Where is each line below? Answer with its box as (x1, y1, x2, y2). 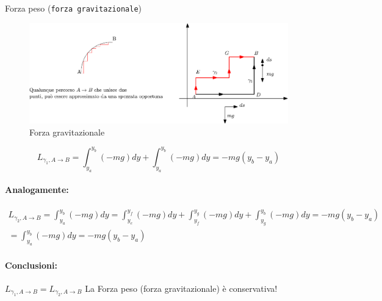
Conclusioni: (5, 258, 57, 271)
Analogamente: (5, 183, 69, 196)
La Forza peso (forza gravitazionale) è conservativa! (85, 281, 278, 294)
